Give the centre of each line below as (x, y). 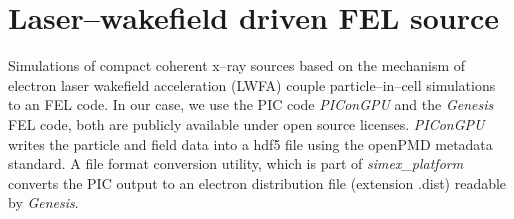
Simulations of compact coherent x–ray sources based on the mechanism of (237, 65)
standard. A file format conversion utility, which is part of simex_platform (236, 163)
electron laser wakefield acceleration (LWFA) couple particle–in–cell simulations (252, 84)
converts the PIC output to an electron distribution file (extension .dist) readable (257, 182)
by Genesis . (43, 202)
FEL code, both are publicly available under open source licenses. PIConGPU (246, 123)
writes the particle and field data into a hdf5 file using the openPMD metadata (250, 143)
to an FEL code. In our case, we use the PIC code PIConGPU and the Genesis (251, 104)
